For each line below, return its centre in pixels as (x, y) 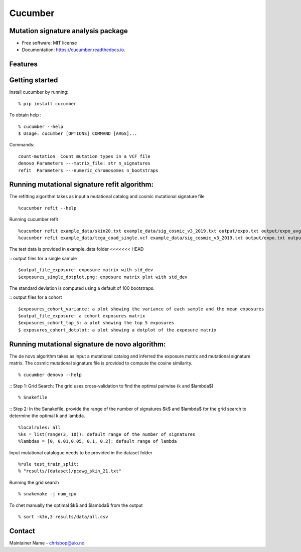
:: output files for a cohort (36, 297)
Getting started (34, 80)
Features (23, 64)
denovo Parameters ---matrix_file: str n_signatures (84, 163)
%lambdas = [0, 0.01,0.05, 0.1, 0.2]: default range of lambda (98, 441)
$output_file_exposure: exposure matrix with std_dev (86, 270)
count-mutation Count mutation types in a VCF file (84, 156)
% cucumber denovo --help (50, 375)
